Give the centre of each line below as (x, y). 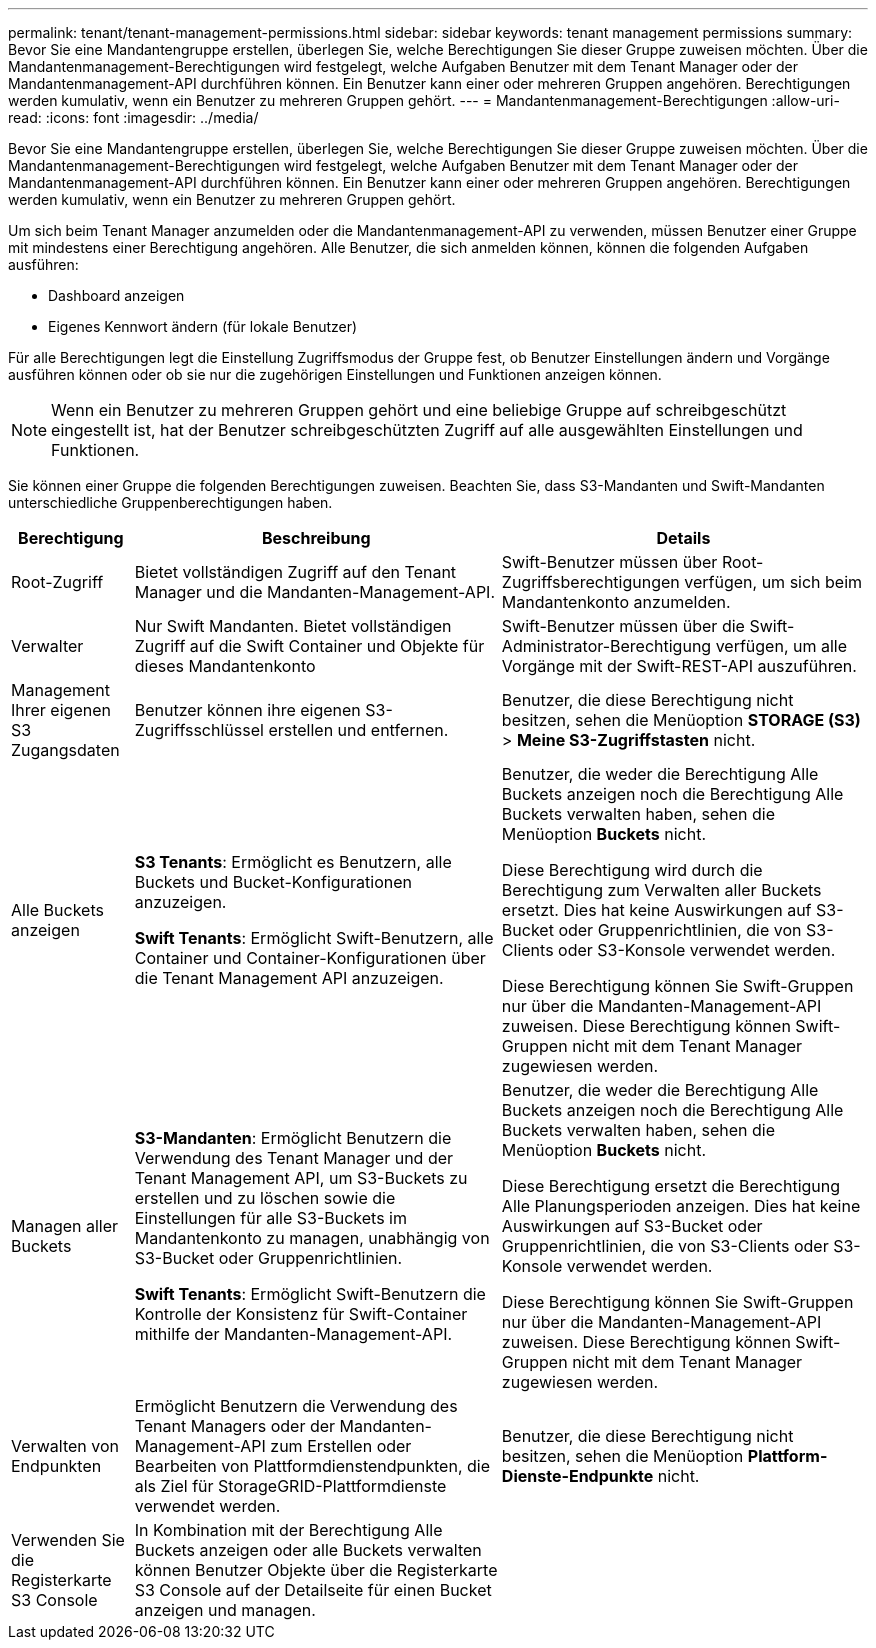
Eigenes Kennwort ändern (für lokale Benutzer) (203, 326)
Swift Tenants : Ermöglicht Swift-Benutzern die (310, 1294)
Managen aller (65, 1226)
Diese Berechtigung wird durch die (632, 870)
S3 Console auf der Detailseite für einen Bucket (313, 1590)
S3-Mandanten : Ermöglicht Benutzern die (293, 1138)
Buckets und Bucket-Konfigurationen (273, 882)
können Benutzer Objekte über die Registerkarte (316, 1570)
